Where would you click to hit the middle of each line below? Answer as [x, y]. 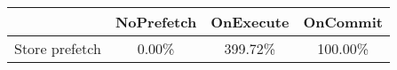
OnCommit [343, 22]
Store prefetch [58, 48]
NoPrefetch [156, 22]
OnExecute [250, 22]
